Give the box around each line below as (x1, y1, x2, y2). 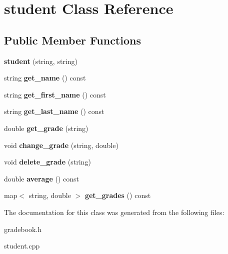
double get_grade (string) (4, 122, 88, 133)
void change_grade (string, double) (4, 139, 118, 150)
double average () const (4, 173, 79, 183)
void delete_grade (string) (4, 156, 91, 167)
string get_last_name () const (4, 106, 104, 116)
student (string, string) (4, 55, 78, 66)
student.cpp (4, 240, 40, 251)
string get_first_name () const (4, 89, 106, 99)
